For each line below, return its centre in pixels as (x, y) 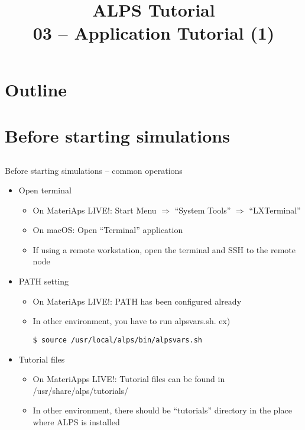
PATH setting (44, 281)
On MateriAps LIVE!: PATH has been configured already (137, 301)
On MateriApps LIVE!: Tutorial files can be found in (129, 379)
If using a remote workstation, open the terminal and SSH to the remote (164, 249)
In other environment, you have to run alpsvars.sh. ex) (132, 321)
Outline (36, 89)
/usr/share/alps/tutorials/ (81, 390)
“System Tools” (203, 210)
